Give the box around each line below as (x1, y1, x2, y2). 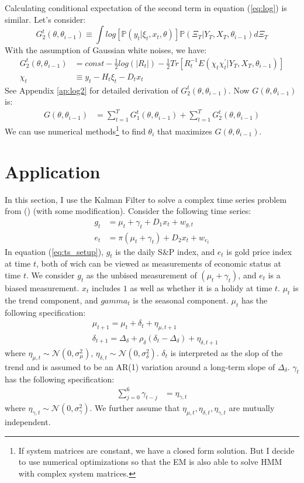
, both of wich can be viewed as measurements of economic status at (36, 257, 281, 270)
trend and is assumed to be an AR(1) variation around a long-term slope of (5, 360, 275, 372)
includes (92, 281, 121, 294)
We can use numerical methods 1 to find (5, 123, 146, 137)
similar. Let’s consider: (5, 13, 86, 25)
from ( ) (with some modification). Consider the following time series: (5, 205, 251, 217)
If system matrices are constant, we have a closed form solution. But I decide (18, 444, 295, 456)
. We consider (26, 268, 75, 281)
